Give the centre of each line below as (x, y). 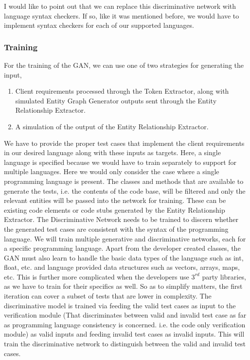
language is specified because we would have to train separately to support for (120, 162)
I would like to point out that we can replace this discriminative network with (120, 6)
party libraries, (224, 276)
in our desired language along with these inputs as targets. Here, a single (112, 152)
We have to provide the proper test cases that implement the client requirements (124, 143)
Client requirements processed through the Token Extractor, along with (122, 91)
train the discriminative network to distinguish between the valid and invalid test (125, 344)
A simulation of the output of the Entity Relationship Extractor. (112, 126)
